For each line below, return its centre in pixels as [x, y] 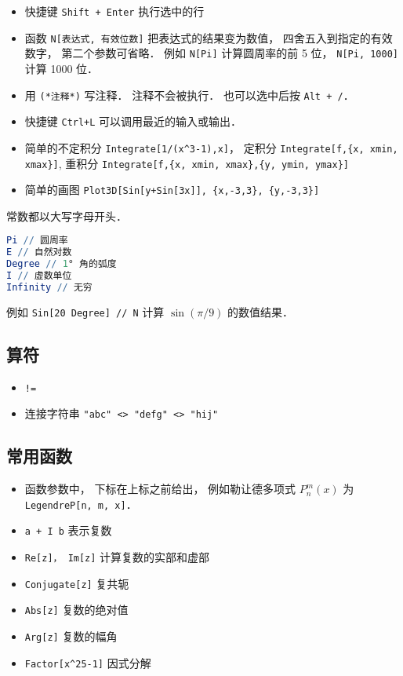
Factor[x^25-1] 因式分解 [88, 662]
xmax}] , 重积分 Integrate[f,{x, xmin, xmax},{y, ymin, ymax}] [187, 163]
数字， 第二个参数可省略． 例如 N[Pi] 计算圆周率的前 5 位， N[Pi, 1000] [211, 53]
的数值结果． [261, 311]
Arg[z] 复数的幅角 [71, 636]
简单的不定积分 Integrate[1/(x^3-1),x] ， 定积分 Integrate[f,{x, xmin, [211, 147]
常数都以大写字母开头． [67, 216]
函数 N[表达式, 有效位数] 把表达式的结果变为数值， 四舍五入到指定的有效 [209, 37]
